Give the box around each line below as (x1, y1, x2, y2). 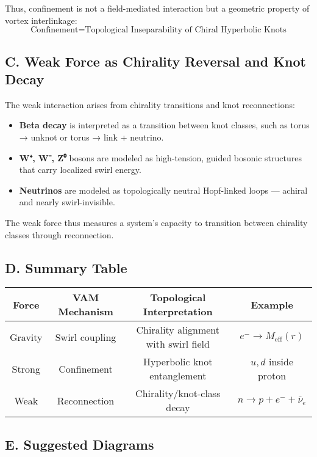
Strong (12, 361, 40, 376)
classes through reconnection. (5, 228, 114, 241)
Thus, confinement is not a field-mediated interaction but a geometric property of (5, 2, 310, 14)
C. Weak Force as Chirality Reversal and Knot (5, 51, 307, 70)
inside (268, 354, 294, 369)
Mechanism (58, 304, 113, 319)
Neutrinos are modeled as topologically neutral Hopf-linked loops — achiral (19, 183, 308, 196)
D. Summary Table (5, 258, 127, 277)
